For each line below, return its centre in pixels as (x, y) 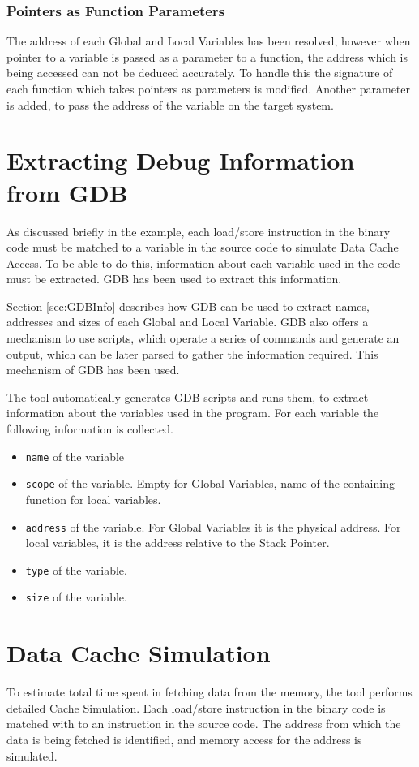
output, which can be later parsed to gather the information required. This (192, 353)
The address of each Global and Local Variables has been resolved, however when (209, 41)
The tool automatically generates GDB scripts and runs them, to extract (188, 396)
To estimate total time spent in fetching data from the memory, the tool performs (209, 692)
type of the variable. (76, 569)
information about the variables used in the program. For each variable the (193, 413)
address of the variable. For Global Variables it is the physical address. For (213, 526)
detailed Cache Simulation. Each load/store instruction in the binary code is (196, 707)
